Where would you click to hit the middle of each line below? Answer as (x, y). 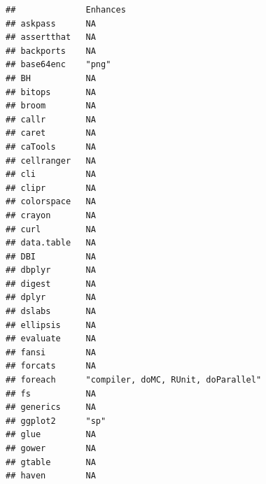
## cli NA (51, 175)
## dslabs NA (51, 312)
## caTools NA (51, 147)
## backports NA (51, 51)
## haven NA (51, 476)
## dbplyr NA (51, 270)
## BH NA (51, 78)
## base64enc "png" (58, 65)
